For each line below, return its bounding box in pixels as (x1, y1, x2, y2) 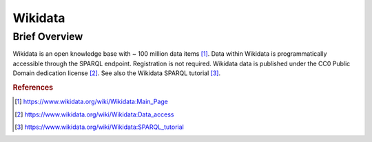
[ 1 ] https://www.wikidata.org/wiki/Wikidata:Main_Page (14, 97, 168, 106)
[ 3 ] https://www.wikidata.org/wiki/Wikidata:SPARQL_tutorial (14, 123, 184, 131)
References (12, 83, 54, 92)
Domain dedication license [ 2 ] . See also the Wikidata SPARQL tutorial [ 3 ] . (12, 69, 220, 77)
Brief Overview (12, 30, 83, 43)
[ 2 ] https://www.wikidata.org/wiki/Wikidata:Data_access (14, 110, 174, 119)
